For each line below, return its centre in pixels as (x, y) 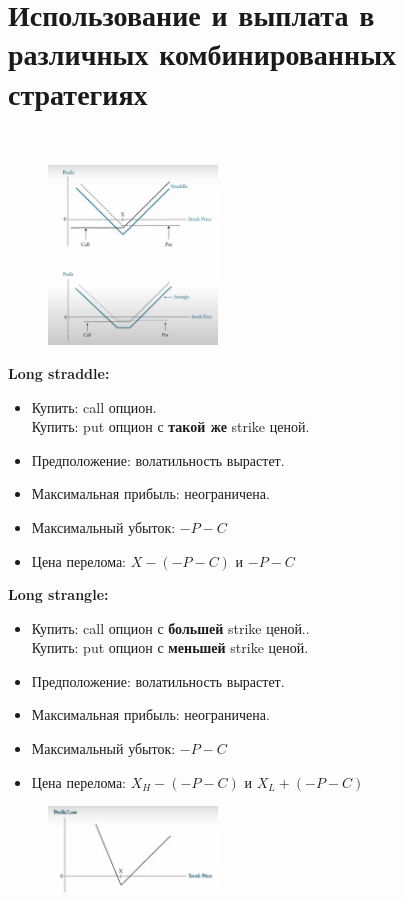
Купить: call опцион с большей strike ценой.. (170, 627)
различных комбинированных (202, 53)
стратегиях (78, 92)
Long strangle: (58, 594)
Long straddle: (59, 372)
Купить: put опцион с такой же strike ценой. (170, 426)
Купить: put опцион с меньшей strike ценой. (170, 647)
